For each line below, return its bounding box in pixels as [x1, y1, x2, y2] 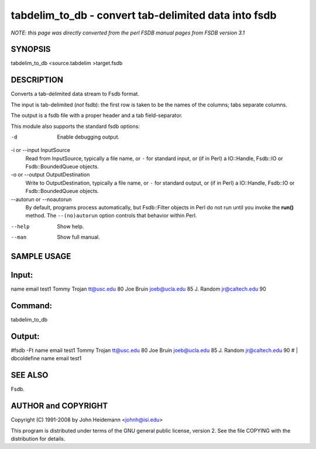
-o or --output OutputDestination [11, 171, 90, 178]
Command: [11, 301, 53, 310]
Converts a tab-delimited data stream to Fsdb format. [11, 91, 140, 98]
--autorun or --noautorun [11, 196, 72, 203]
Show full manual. [57, 234, 100, 241]
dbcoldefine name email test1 [11, 355, 82, 362]
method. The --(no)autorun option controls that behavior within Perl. [25, 212, 197, 219]
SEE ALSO [11, 370, 49, 380]
